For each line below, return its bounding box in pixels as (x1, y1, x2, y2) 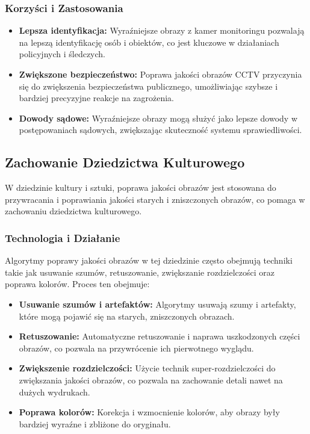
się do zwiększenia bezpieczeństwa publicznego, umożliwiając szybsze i (19, 79, 278, 92)
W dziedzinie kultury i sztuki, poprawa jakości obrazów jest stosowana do (5, 181, 276, 194)
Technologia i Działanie (5, 230, 120, 245)
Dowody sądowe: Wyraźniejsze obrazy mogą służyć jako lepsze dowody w (19, 111, 298, 124)
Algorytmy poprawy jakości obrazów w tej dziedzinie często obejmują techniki (5, 254, 293, 267)
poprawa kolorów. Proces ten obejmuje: (5, 277, 150, 290)
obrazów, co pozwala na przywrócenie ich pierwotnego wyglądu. (19, 341, 254, 354)
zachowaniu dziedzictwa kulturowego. (5, 205, 142, 217)
